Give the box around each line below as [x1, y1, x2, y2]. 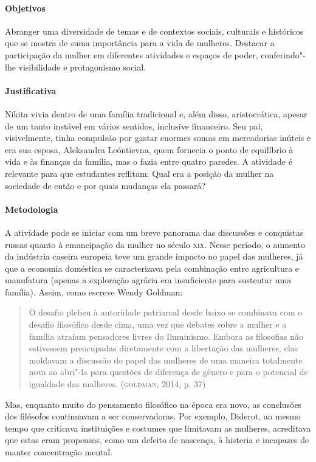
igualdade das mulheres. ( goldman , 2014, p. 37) [29, 378, 206, 390]
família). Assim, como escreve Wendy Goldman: [5, 285, 183, 298]
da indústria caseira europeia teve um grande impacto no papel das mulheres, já [5, 250, 303, 263]
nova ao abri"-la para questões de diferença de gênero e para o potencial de [29, 365, 308, 378]
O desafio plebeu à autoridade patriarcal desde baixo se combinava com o [29, 306, 303, 319]
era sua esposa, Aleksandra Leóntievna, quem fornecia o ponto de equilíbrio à [5, 143, 294, 156]
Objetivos [5, 1, 46, 14]
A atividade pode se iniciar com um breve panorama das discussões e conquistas [5, 226, 304, 238]
